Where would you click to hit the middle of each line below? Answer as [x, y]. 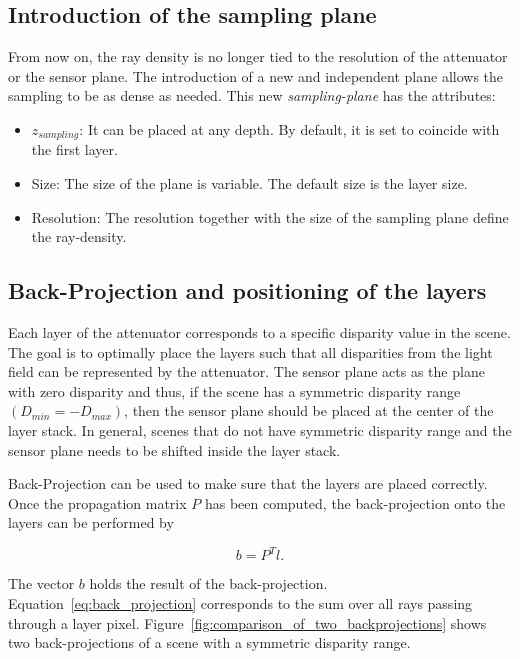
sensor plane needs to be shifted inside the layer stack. [174, 449]
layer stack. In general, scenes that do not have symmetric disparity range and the [260, 429]
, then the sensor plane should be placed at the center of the [309, 410]
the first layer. [74, 149]
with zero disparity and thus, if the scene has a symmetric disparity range [234, 390]
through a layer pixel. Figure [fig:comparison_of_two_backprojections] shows [247, 622]
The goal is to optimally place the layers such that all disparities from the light [250, 351]
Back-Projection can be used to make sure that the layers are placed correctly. [248, 483]
